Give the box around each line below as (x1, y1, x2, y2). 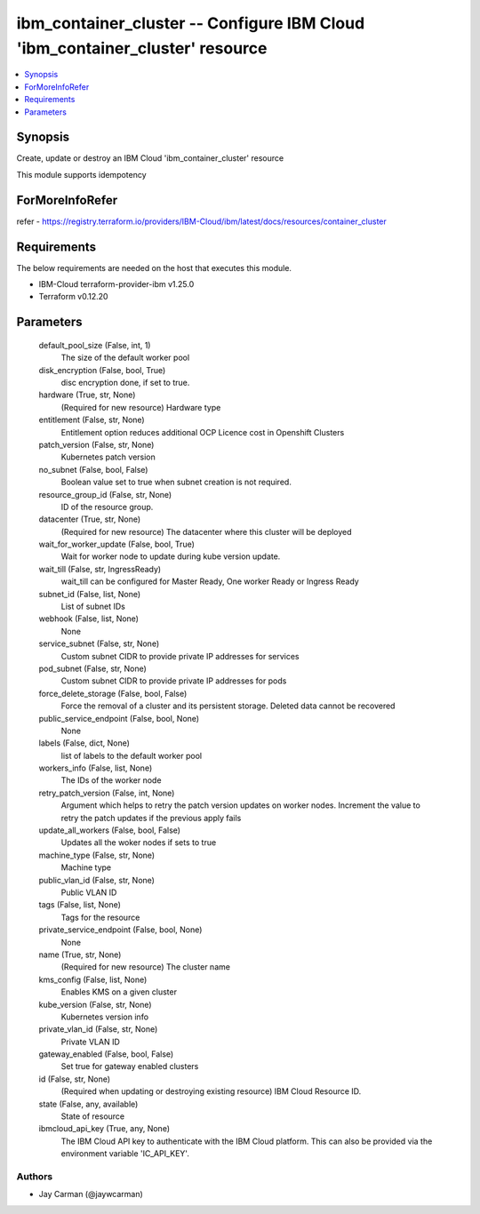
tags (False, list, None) (38, 899, 122, 910)
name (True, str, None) (38, 949, 122, 960)
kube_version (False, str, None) (38, 999, 152, 1010)
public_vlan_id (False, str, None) (38, 875, 156, 885)
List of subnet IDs (60, 601, 126, 612)
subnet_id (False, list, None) (38, 588, 141, 599)
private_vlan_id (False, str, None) (38, 1024, 158, 1034)
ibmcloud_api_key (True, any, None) (38, 1123, 171, 1134)
